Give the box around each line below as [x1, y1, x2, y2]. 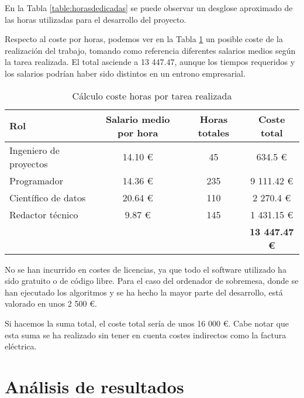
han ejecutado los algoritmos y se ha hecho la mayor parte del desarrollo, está [5, 286, 283, 298]
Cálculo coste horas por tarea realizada [72, 88, 232, 102]
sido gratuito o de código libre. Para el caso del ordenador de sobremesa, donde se [5, 275, 299, 287]
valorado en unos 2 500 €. [5, 297, 97, 310]
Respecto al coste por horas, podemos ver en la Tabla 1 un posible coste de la [5, 33, 283, 45]
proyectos [9, 156, 48, 170]
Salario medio [105, 112, 170, 126]
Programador [9, 173, 63, 187]
